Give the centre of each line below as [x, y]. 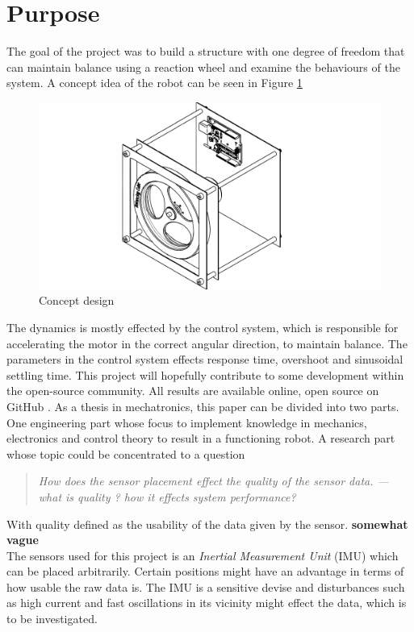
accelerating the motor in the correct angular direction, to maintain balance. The [207, 343]
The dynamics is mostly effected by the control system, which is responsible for [203, 327]
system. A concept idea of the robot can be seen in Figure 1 [155, 83]
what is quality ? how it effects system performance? [167, 496]
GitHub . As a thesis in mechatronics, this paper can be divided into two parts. [203, 406]
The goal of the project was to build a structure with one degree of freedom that [206, 51]
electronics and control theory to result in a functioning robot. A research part [201, 438]
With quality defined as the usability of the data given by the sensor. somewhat [207, 524]
